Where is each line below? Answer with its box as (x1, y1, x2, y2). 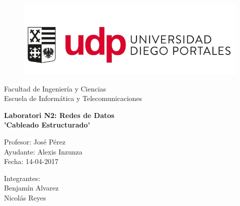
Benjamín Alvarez (4, 182, 59, 193)
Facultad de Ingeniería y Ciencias (4, 83, 106, 93)
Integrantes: (4, 172, 40, 183)
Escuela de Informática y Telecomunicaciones (4, 93, 142, 103)
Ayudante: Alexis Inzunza (4, 146, 82, 156)
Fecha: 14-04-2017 (4, 156, 58, 166)
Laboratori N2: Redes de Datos (4, 109, 114, 120)
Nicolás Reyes (4, 192, 46, 202)
